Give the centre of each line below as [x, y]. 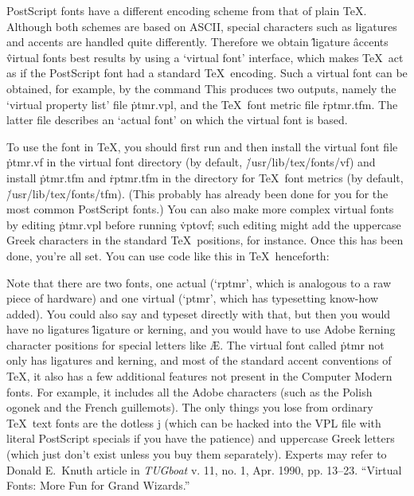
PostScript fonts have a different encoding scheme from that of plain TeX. [187, 10]
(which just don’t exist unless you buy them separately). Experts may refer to [197, 454]
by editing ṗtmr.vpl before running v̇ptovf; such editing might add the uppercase [204, 224]
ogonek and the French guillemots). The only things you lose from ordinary [190, 407]
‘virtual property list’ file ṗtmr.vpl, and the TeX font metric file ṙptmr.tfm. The [202, 104]
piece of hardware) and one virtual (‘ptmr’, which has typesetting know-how [192, 298]
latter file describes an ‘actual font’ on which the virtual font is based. [177, 120]
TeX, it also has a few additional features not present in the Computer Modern [199, 376]
